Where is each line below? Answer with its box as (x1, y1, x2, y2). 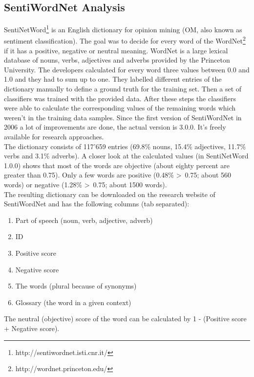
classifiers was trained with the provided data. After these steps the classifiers (4, 93, 236, 103)
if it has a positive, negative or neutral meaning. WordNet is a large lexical (4, 45, 228, 55)
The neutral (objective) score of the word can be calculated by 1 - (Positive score (4, 313, 247, 324)
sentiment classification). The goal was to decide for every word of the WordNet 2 (4, 34, 246, 46)
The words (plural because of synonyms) (15, 281, 137, 291)
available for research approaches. (4, 132, 104, 142)
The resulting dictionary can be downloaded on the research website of (4, 189, 215, 199)
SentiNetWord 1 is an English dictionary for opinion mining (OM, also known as (4, 23, 242, 34)
